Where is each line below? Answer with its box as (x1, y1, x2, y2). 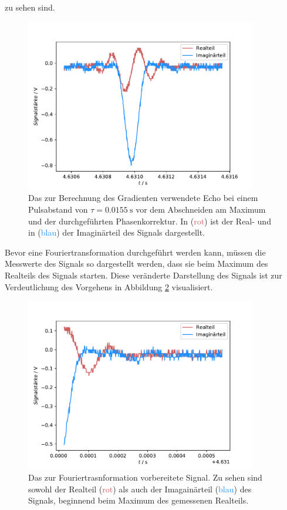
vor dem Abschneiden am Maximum (136, 203, 266, 215)
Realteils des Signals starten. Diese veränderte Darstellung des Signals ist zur (5, 269, 282, 281)
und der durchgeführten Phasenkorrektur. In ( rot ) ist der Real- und (28, 214, 271, 227)
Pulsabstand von (28, 203, 88, 215)
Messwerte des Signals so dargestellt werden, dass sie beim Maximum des (5, 257, 268, 270)
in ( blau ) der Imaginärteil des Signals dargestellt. (28, 226, 205, 239)
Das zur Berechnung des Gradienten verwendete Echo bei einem (28, 192, 258, 204)
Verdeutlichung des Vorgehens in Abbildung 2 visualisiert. (5, 280, 213, 293)
